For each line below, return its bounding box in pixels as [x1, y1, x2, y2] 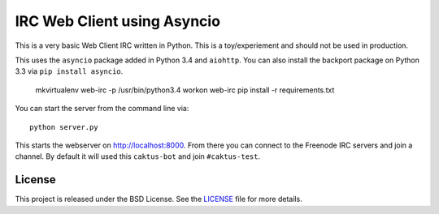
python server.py [29, 122, 98, 131]
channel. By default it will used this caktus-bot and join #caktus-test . [15, 152, 260, 161]
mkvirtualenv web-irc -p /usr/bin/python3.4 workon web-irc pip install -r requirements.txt [35, 85, 335, 95]
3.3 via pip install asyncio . [15, 66, 124, 76]
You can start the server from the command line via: [15, 104, 189, 113]
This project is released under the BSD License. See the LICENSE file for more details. [15, 195, 302, 204]
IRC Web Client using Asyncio [15, 12, 221, 30]
